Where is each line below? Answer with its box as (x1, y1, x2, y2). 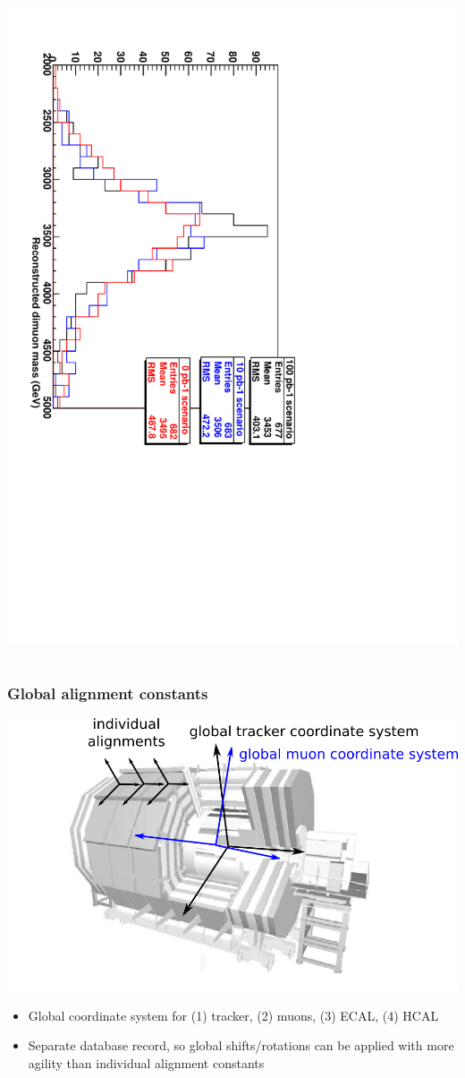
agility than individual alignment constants (28, 1053, 265, 1072)
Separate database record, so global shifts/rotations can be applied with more (28, 1036, 454, 1055)
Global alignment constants (7, 681, 208, 704)
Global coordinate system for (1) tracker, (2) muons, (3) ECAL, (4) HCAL (28, 1005, 439, 1024)
